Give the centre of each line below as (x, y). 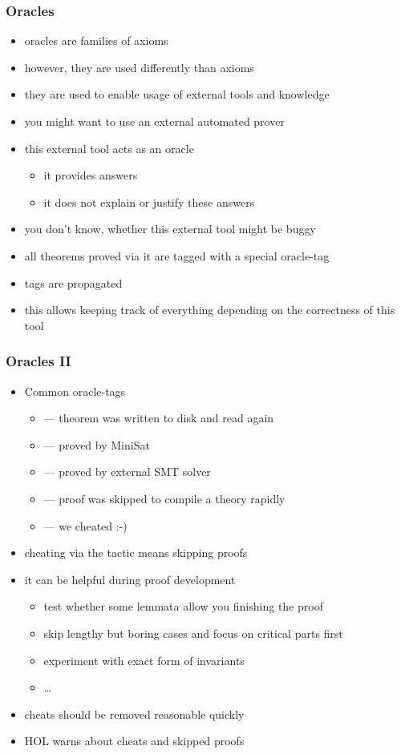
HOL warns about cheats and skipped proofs (134, 741)
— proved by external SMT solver (127, 472)
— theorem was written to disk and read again (159, 418)
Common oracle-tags (75, 391)
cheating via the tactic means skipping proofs (136, 552)
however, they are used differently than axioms (139, 67)
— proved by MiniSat (97, 444)
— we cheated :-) (85, 525)
